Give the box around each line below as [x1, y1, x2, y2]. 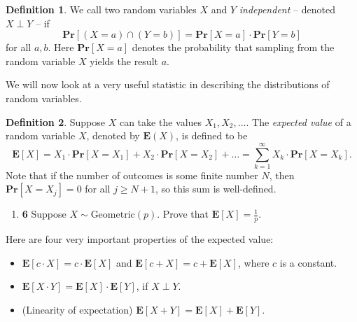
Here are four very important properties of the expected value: [6, 232, 274, 246]
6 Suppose [22, 206, 66, 221]
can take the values [119, 114, 202, 129]
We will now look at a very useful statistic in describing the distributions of [6, 77, 330, 92]
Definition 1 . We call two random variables [6, 2, 197, 16]
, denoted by [86, 128, 140, 143]
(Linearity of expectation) [22, 302, 133, 317]
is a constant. [279, 255, 337, 269]
